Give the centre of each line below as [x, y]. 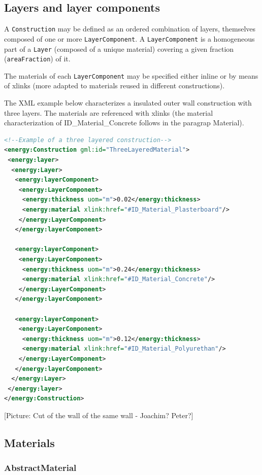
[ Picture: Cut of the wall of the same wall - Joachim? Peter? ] [99, 415]
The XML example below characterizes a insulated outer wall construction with [128, 103]
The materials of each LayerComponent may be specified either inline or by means [131, 75]
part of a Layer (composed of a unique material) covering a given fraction [119, 48]
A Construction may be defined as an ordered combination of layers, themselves [130, 29]
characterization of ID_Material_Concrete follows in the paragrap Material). [124, 123]
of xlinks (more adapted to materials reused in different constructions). [114, 86]
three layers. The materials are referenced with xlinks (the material [109, 112]
